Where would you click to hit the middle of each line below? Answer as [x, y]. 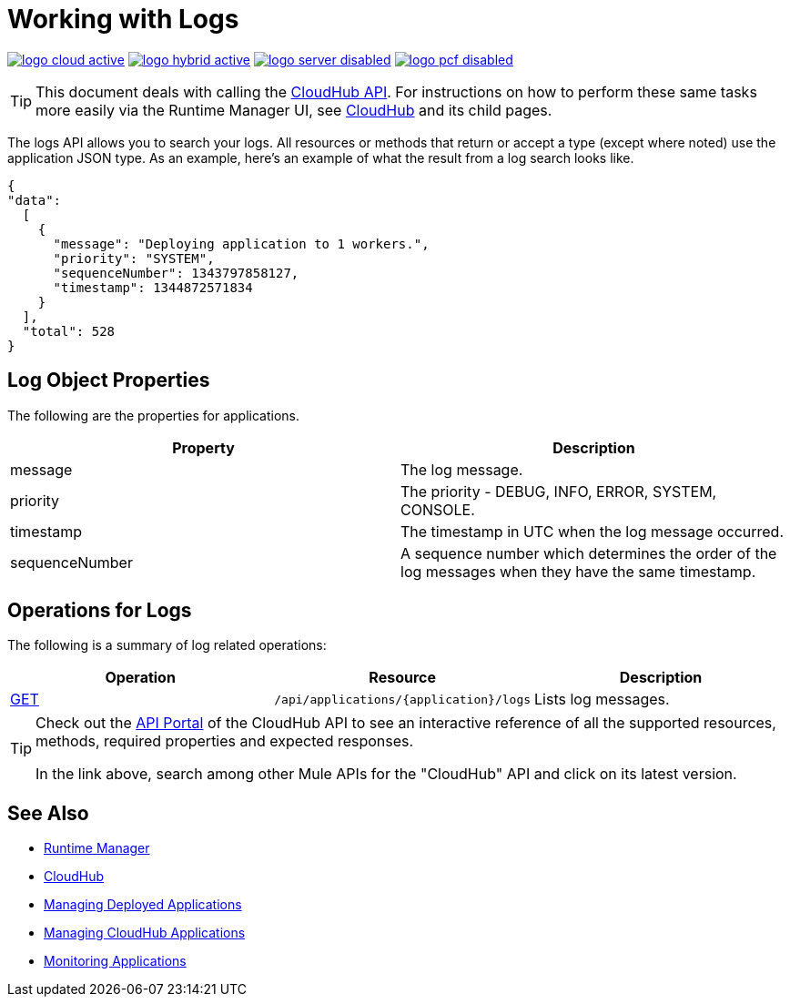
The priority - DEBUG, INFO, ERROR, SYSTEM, [559, 491]
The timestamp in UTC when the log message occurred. [592, 531]
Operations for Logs [100, 611]
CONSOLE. [438, 509]
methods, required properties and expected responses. [225, 741]
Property [203, 447]
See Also [48, 813]
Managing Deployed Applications [143, 905]
